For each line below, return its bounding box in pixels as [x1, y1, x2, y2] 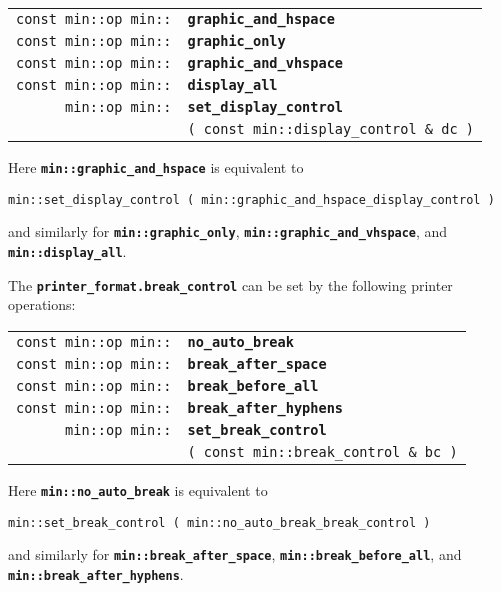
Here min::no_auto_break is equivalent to [8, 479, 268, 500]
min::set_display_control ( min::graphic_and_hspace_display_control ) [8, 192, 495, 207]
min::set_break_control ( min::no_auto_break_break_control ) [8, 515, 431, 530]
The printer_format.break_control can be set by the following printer [8, 274, 453, 295]
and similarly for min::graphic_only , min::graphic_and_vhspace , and [8, 221, 448, 242]
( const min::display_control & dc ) [187, 121, 474, 137]
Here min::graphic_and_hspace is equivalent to [8, 157, 304, 177]
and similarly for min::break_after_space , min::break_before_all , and [8, 544, 462, 565]
